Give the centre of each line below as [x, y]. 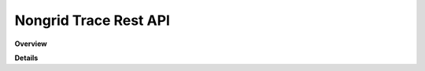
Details [26, 58]
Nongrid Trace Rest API [92, 20]
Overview [31, 44]
